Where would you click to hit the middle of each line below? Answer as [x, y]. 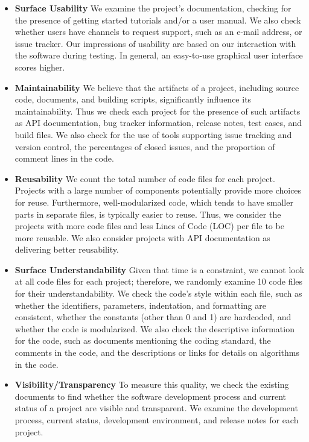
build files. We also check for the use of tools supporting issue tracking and [153, 134]
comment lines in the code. [64, 158]
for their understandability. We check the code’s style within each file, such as [158, 293]
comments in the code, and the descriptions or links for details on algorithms [157, 352]
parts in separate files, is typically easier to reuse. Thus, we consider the [148, 214]
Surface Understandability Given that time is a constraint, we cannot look [160, 269]
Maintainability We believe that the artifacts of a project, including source [157, 87]
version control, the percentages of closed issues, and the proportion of [145, 146]
